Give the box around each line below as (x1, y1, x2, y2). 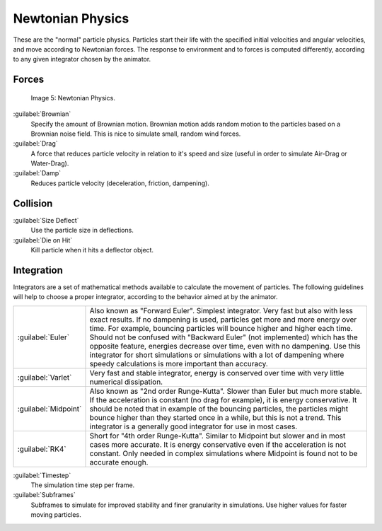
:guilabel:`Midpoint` (17, 404, 82, 414)
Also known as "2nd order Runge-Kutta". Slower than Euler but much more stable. (89, 386, 362, 396)
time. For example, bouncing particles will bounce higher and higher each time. (89, 323, 353, 333)
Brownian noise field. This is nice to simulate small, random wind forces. (30, 129, 241, 138)
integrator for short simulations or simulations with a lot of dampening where (89, 350, 345, 360)
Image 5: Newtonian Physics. (30, 93, 116, 102)
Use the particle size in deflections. (30, 226, 134, 235)
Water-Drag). (30, 159, 69, 168)
